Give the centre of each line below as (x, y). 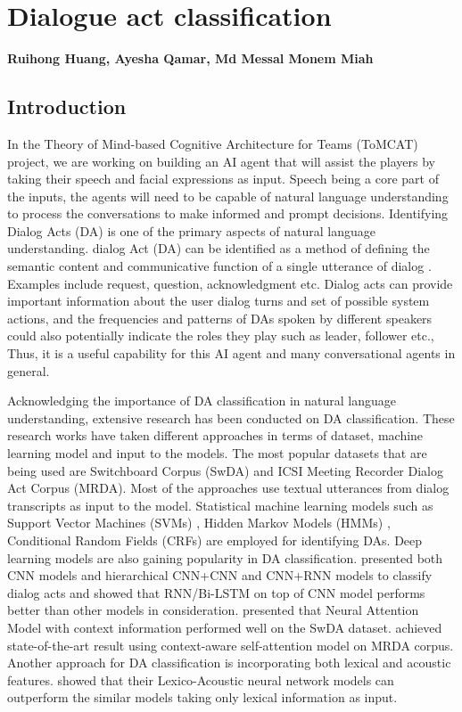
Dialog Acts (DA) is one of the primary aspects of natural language (192, 230)
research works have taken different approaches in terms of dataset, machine (215, 435)
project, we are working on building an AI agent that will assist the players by (221, 161)
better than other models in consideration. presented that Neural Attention (213, 610)
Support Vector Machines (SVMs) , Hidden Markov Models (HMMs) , (199, 523)
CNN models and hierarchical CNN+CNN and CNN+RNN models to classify (220, 575)
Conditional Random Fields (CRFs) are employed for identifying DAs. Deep (215, 540)
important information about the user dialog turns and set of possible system (219, 301)
